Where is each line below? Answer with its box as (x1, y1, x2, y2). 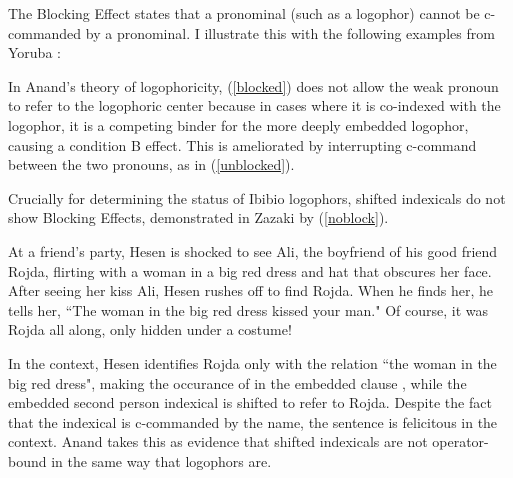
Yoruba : (8, 42, 61, 63)
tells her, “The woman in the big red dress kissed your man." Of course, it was (8, 299, 488, 320)
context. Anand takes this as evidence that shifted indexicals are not (8, 431, 428, 452)
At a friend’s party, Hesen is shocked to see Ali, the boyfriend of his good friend (8, 240, 498, 261)
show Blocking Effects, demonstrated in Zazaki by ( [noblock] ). (8, 207, 389, 228)
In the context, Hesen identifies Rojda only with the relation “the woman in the (8, 352, 497, 373)
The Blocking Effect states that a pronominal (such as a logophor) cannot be (8, 3, 480, 23)
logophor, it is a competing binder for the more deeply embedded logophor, (8, 114, 469, 135)
